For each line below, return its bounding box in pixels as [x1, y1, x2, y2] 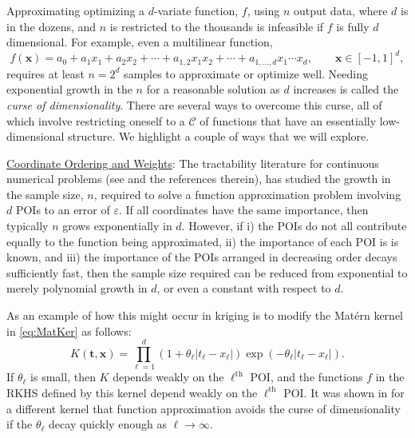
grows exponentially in [62, 217, 172, 234]
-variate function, [154, 2, 239, 18]
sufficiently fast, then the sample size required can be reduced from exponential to [6, 264, 408, 281]
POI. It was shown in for [283, 384, 405, 400]
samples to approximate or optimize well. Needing [124, 65, 368, 82]
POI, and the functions [250, 368, 363, 385]
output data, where [293, 2, 388, 18]
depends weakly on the [113, 368, 224, 385]
